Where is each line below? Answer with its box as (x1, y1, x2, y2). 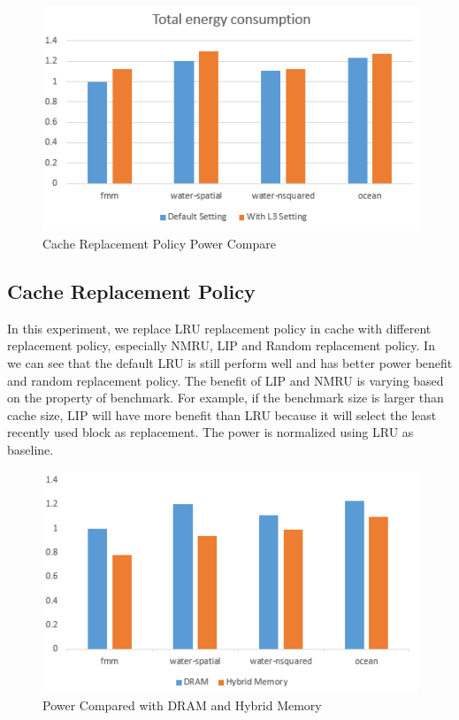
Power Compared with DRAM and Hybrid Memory (42, 696, 322, 715)
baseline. (7, 440, 54, 459)
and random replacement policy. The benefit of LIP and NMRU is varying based (7, 371, 444, 389)
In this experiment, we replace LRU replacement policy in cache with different (7, 318, 432, 337)
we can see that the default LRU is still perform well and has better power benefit (7, 354, 453, 372)
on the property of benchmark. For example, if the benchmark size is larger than (7, 388, 444, 407)
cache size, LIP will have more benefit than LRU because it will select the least (7, 405, 437, 424)
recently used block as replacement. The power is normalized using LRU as (7, 423, 414, 441)
